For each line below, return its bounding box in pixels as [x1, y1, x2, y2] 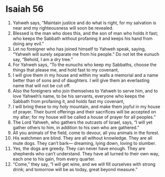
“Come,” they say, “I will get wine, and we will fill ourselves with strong [12, 161, 156, 167]
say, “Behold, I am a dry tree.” [12, 56, 73, 62]
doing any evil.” [12, 40, 44, 46]
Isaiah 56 [5, 3, 44, 15]
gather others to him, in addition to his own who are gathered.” [12, 124, 139, 130]
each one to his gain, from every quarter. [12, 156, 95, 162]
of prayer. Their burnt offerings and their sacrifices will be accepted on [12, 108, 157, 114]
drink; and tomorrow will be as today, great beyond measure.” [12, 166, 138, 172]
